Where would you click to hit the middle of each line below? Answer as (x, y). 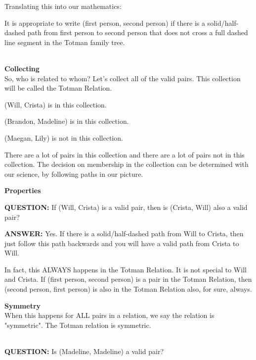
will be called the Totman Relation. (58, 88)
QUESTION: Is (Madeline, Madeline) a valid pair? (84, 351)
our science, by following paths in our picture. (74, 174)
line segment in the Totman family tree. (65, 42)
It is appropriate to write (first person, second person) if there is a (105, 23)
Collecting (22, 68)
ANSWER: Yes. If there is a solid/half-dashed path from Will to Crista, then (124, 233)
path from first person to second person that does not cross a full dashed (138, 32)
